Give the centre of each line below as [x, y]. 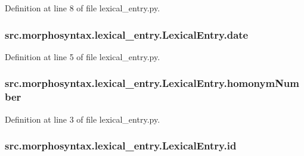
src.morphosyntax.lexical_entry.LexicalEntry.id [121, 146]
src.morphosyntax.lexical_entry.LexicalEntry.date [127, 34]
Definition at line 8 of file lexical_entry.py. [83, 8]
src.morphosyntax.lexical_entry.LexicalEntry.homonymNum [152, 83]
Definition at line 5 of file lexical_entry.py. [83, 56]
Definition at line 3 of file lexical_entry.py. [83, 119]
